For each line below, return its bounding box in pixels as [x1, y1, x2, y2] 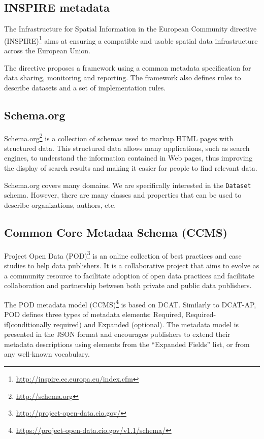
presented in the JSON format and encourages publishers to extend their [4, 329, 230, 339]
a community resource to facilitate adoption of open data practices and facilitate [4, 270, 254, 280]
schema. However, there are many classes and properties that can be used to [4, 190, 242, 200]
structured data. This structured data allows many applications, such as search [4, 142, 250, 153]
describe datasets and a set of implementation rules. [4, 82, 166, 92]
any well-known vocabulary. [4, 349, 90, 359]
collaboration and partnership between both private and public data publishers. [4, 280, 252, 291]
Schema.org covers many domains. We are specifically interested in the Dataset [4, 179, 251, 190]
